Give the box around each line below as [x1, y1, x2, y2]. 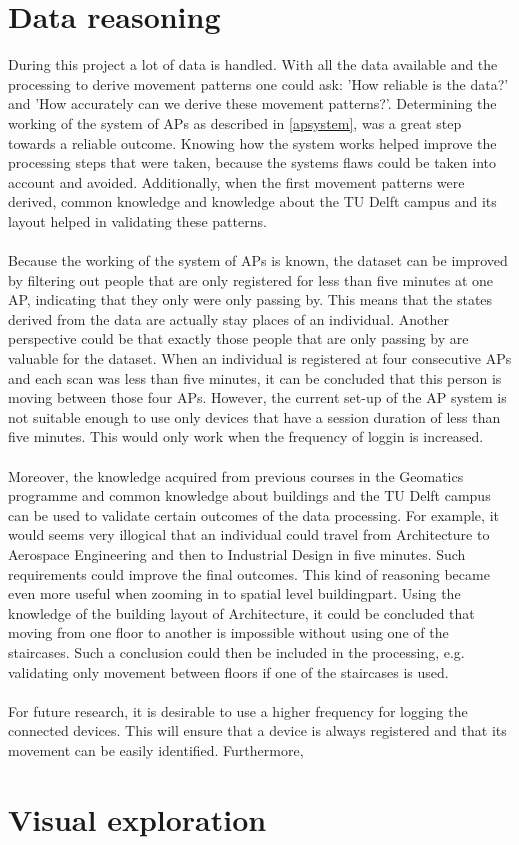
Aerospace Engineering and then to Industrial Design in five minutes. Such [8, 543, 466, 564]
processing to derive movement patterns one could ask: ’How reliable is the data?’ [8, 73, 509, 94]
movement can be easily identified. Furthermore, [8, 739, 304, 760]
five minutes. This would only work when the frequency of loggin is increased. [8, 426, 484, 447]
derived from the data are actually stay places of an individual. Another [8, 308, 449, 329]
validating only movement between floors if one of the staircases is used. [8, 661, 449, 682]
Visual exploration [8, 798, 267, 839]
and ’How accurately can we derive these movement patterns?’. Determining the [8, 93, 497, 114]
